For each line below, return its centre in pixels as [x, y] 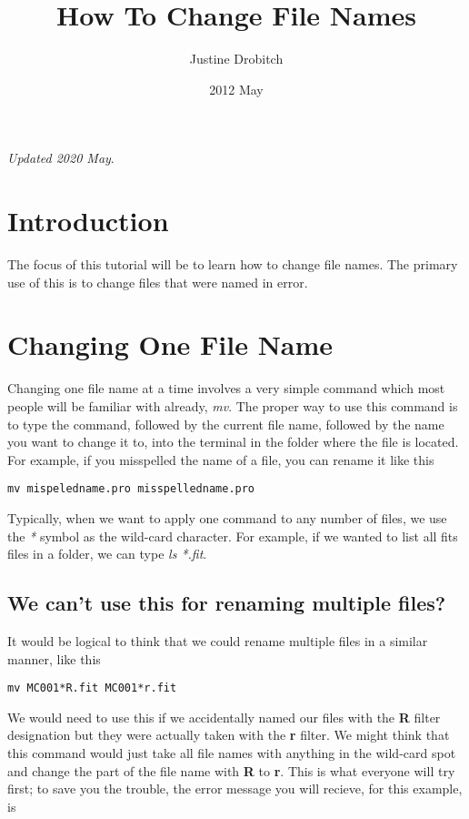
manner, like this [54, 658]
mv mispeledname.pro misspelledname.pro [131, 489]
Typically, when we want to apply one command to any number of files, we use [227, 517]
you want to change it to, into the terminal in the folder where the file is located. [233, 442]
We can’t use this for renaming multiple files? [227, 603]
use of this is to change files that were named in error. [158, 282]
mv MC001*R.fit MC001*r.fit [92, 688]
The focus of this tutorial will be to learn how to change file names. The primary [233, 264]
